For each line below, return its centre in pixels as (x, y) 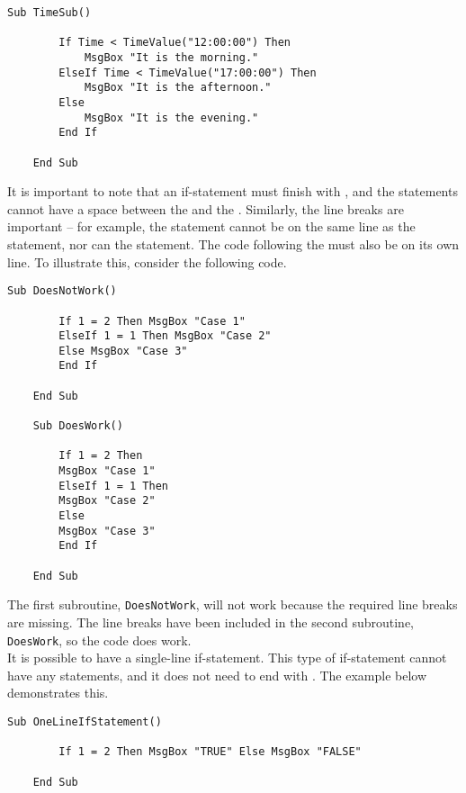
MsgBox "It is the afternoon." (178, 88)
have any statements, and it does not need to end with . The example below (217, 675)
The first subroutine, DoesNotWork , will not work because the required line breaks (233, 604)
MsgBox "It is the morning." (171, 57)
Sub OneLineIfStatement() (85, 722)
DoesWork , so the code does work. (99, 640)
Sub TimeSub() (49, 13)
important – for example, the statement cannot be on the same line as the (211, 226)
